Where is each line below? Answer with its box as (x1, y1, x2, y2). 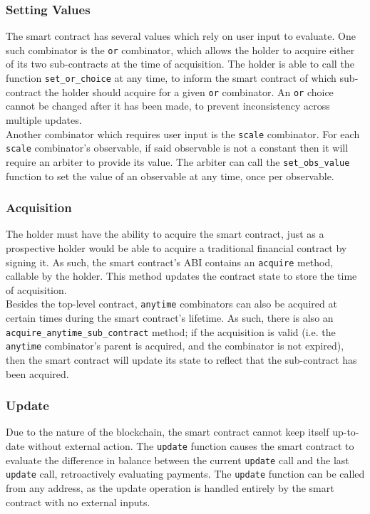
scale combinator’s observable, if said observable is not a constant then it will (6, 140, 349, 155)
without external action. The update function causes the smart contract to (28, 438, 354, 453)
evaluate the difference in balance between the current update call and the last (6, 452, 349, 467)
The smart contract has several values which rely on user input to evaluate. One (6, 28, 356, 43)
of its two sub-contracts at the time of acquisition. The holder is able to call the (6, 56, 354, 71)
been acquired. (6, 366, 69, 381)
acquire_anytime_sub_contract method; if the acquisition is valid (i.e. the (6, 324, 336, 339)
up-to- (332, 424, 359, 439)
